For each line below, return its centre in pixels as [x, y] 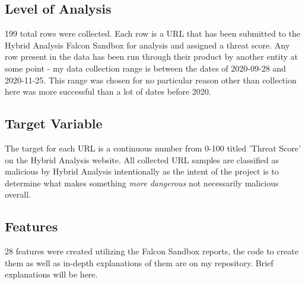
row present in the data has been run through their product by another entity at [151, 57]
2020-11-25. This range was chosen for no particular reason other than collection [151, 80]
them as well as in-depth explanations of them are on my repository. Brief [139, 262]
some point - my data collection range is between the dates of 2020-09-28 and [145, 68]
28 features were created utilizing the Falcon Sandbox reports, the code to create [152, 251]
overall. [18, 194]
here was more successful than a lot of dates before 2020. [108, 91]
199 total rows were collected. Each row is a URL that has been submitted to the [152, 33]
